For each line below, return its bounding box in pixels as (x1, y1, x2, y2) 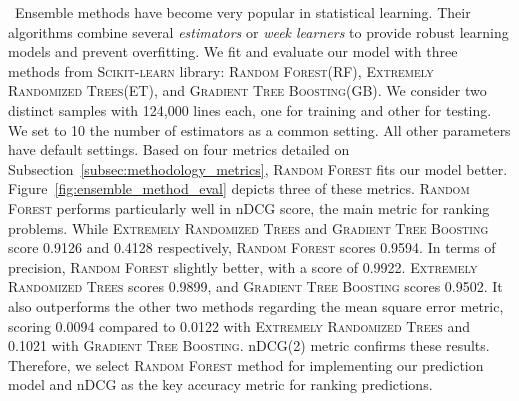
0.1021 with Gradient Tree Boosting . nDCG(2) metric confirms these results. (8, 335, 490, 356)
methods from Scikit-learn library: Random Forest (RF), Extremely (8, 60, 434, 81)
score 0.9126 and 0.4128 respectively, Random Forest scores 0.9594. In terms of (8, 237, 496, 258)
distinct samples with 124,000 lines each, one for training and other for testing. (8, 99, 492, 120)
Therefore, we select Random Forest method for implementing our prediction (8, 354, 484, 375)
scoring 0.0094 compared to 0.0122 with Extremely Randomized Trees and (8, 315, 471, 336)
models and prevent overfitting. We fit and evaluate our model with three (8, 41, 458, 62)
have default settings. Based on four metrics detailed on (8, 139, 350, 160)
